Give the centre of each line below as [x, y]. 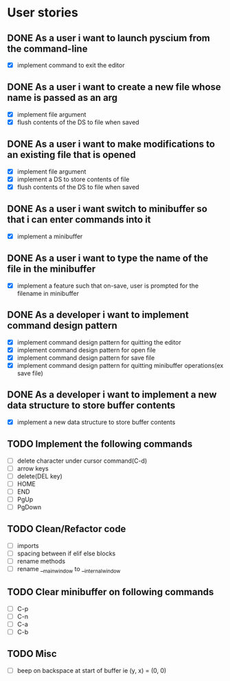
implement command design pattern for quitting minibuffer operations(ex [120, 365]
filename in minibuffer [48, 293]
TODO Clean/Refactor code [67, 529]
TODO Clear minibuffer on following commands [111, 592]
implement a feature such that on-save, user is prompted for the [108, 286]
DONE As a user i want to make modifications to [111, 145]
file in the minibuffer [51, 269]
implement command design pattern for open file [86, 350]
